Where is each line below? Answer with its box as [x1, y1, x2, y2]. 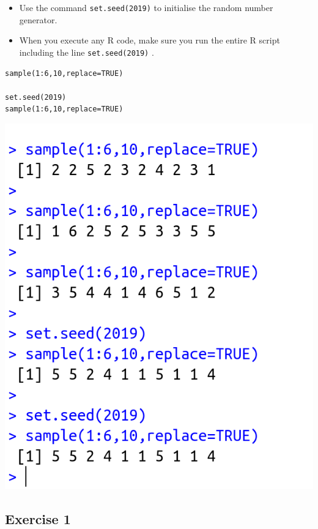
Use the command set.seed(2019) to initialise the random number [19, 1, 273, 13]
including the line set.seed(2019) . [19, 45, 154, 58]
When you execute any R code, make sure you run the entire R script [19, 34, 280, 47]
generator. [19, 13, 57, 26]
